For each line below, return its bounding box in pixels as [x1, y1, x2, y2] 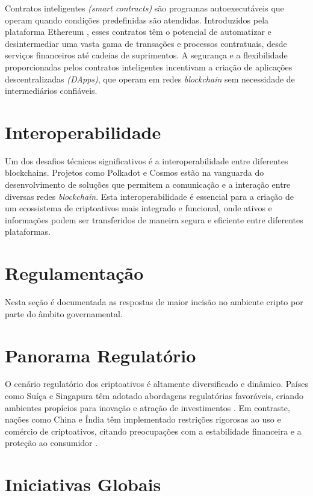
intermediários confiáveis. [5, 84, 98, 97]
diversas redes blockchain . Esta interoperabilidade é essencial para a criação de [5, 190, 294, 202]
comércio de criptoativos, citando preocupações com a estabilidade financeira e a [5, 424, 302, 437]
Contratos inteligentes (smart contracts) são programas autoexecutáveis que [5, 2, 284, 14]
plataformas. [5, 225, 51, 238]
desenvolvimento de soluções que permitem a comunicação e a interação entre [5, 178, 291, 191]
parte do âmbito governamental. [5, 307, 123, 320]
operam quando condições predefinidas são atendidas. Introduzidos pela [5, 13, 269, 26]
